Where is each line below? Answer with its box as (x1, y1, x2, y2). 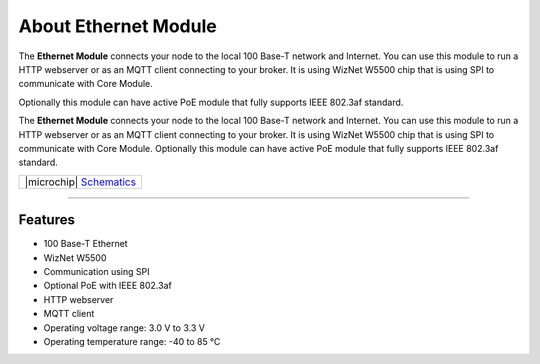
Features (18, 211, 75, 229)
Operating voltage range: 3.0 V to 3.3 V (43, 321, 205, 334)
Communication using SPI (43, 265, 150, 277)
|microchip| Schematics (24, 175, 137, 189)
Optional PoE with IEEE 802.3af (43, 280, 172, 292)
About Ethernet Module (18, 15, 217, 37)
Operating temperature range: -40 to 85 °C (43, 335, 221, 347)
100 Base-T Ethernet (43, 238, 129, 250)
